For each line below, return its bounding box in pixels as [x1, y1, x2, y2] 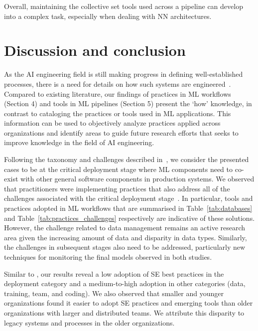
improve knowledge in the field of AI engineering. [4, 137, 154, 148]
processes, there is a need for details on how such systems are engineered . [4, 78, 231, 89]
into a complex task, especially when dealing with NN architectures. [4, 10, 212, 21]
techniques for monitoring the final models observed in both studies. [4, 252, 212, 262]
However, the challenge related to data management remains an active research [4, 222, 246, 233]
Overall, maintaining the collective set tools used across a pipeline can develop [4, 1, 243, 11]
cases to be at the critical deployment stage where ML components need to [4, 164, 233, 174]
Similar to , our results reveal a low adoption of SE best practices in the [4, 268, 224, 279]
